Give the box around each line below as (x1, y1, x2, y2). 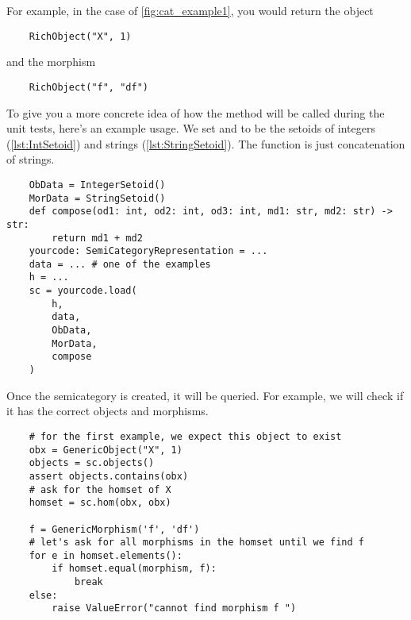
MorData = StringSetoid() (29, 192, 166, 204)
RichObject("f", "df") (29, 81, 148, 93)
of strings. (6, 151, 55, 168)
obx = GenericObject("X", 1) (29, 444, 182, 456)
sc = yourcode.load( (29, 285, 137, 297)
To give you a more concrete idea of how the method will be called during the (6, 104, 385, 121)
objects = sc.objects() (29, 457, 155, 469)
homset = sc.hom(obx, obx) (29, 497, 171, 509)
